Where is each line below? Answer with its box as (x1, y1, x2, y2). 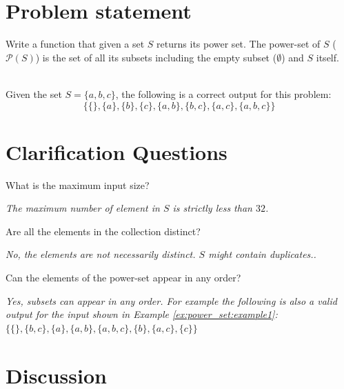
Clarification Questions (6, 137, 227, 166)
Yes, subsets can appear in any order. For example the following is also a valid (6, 293, 337, 308)
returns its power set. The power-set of (156, 37, 321, 51)
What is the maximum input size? (6, 177, 150, 192)
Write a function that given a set (6, 37, 145, 51)
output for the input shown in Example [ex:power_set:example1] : (6, 307, 278, 321)
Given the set (6, 86, 62, 101)
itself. (316, 50, 339, 64)
